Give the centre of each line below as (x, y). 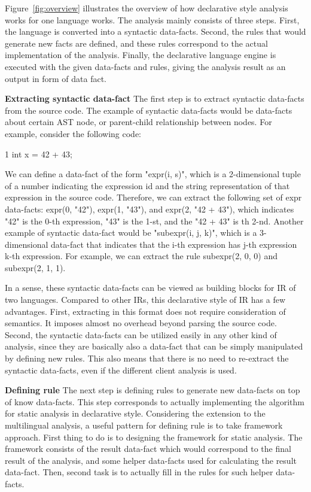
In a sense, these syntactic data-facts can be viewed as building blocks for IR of (150, 288)
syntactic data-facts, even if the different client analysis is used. (121, 370)
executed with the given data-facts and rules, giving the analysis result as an (145, 66)
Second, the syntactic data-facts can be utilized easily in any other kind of (141, 334)
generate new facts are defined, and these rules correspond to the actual (136, 43)
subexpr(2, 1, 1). (35, 267)
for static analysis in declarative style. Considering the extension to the (135, 413)
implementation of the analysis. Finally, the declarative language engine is (141, 55)
